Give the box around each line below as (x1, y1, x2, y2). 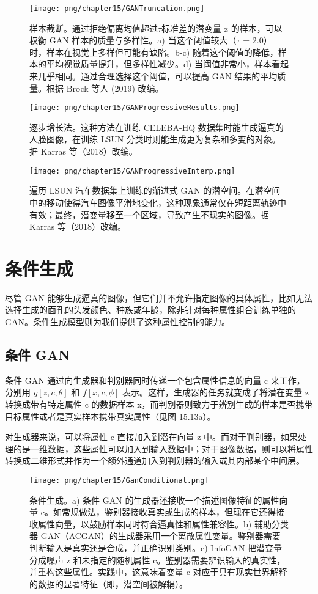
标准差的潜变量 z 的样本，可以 (161, 21, 283, 34)
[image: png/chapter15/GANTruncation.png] (29, 4, 205, 13)
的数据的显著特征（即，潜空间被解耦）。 (29, 577, 188, 590)
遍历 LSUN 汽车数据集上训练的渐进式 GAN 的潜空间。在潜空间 (29, 184, 281, 197)
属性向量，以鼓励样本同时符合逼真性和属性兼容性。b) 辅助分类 (37, 517, 289, 530)
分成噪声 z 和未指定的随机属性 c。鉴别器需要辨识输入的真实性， (29, 553, 286, 566)
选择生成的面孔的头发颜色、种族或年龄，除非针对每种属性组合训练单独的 (5, 303, 296, 316)
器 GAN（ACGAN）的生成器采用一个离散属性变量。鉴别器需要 (29, 529, 281, 542)
